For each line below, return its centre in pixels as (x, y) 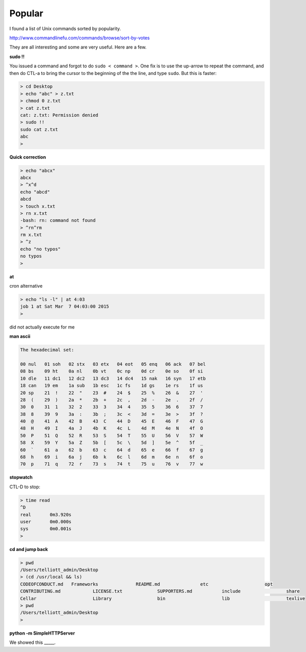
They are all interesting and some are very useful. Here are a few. (78, 47)
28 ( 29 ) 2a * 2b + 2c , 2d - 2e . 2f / (112, 400)
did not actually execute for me (42, 327)
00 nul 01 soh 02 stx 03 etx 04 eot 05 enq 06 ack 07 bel (113, 364)
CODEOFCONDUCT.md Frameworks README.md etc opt (146, 584)
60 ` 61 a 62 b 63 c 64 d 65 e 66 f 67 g (112, 450)
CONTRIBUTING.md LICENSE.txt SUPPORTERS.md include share (160, 591)
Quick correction (28, 157)
